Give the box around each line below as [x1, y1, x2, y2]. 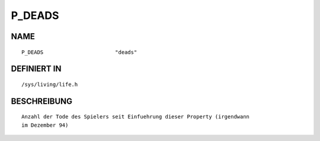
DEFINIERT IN [11, 64, 62, 74]
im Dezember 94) [21, 121, 69, 129]
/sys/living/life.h [21, 81, 78, 88]
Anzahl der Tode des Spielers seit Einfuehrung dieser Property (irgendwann [21, 113, 250, 120]
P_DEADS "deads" [21, 49, 137, 56]
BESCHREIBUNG [11, 96, 73, 106]
